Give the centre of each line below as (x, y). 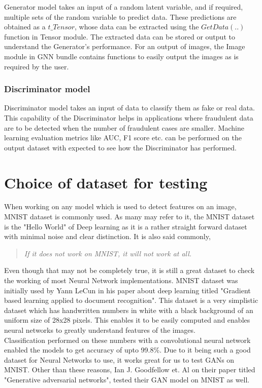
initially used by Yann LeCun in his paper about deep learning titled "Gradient (127, 290)
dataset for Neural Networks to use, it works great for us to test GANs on (119, 359)
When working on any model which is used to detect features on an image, (120, 206)
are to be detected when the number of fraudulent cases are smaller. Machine (124, 127)
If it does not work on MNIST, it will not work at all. (108, 253)
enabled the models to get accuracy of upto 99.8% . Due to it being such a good (127, 350)
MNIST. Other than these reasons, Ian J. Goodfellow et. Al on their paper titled (130, 370)
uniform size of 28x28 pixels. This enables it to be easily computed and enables (127, 320)
